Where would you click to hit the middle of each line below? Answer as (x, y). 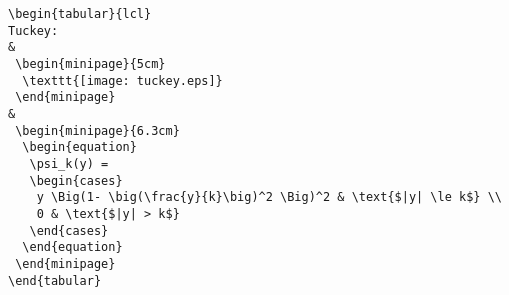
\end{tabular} (55, 280)
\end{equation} (72, 247)
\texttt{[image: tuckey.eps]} (122, 80)
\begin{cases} (76, 180)
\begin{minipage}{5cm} (90, 63)
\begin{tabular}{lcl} (80, 14)
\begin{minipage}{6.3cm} (97, 130)
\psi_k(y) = (69, 163)
